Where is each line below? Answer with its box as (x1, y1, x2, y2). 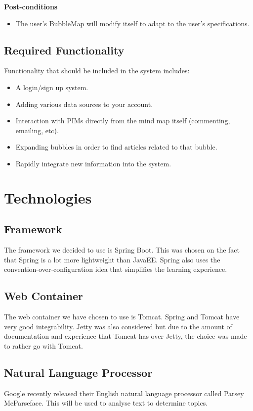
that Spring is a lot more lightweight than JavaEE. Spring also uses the (4, 254, 220, 264)
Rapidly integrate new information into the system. (15, 158, 171, 168)
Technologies (4, 187, 92, 207)
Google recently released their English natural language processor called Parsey (4, 388, 244, 398)
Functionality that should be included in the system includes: (4, 65, 190, 76)
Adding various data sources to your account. (15, 99, 153, 109)
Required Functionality (4, 42, 125, 57)
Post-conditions (4, 1, 58, 11)
